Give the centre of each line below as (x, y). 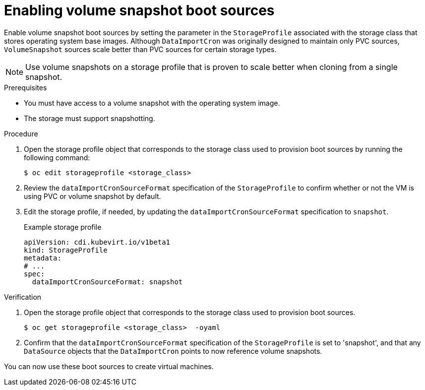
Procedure (21, 133)
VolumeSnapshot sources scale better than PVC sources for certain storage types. (140, 49)
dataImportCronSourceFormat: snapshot (107, 282)
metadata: (43, 258)
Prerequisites (26, 87)
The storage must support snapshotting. (90, 118)
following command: (57, 157)
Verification (23, 297)
